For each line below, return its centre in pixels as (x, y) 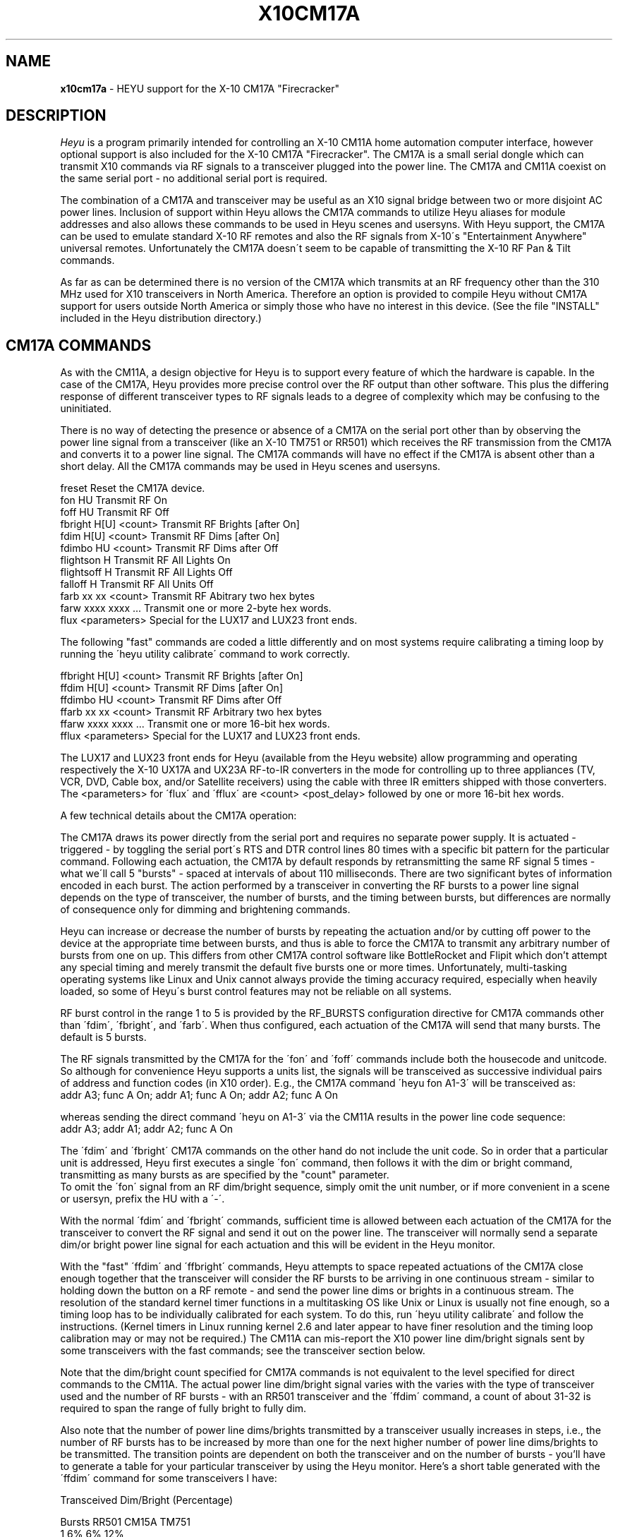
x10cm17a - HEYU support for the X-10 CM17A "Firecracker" (200, 88)
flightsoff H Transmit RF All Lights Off (146, 572)
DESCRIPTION (56, 116)
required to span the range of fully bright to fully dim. (183, 1409)
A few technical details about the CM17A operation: (178, 816)
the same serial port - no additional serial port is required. (194, 179)
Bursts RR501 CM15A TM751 (125, 1522)
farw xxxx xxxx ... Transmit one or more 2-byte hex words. (196, 608)
